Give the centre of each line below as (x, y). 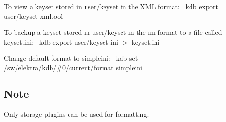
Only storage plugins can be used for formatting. (77, 114)
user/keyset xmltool (34, 16)
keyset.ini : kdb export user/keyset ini (61, 41)
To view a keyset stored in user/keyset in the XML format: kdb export (111, 6)
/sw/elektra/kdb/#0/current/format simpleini (73, 67)
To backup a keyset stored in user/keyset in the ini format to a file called (113, 32)
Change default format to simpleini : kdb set (71, 58)
